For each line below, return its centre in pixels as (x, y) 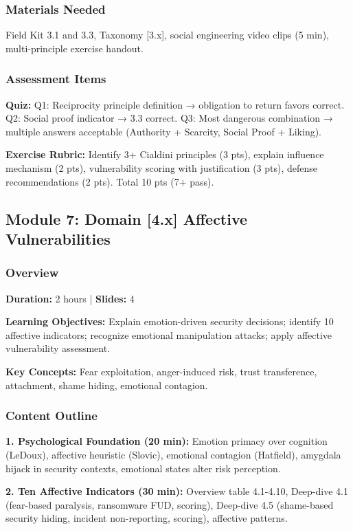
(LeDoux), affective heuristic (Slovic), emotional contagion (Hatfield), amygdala (173, 454)
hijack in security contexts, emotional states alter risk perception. (143, 468)
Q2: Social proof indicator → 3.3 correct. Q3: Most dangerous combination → (169, 118)
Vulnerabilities (58, 238)
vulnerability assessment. (58, 348)
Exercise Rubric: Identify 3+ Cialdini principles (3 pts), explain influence (165, 154)
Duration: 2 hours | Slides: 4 (70, 298)
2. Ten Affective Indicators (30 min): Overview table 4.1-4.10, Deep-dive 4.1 (177, 491)
